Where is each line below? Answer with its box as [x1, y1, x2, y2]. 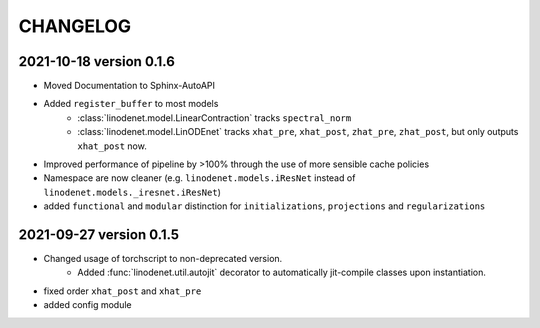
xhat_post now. [77, 140, 147, 152]
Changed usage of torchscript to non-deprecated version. [43, 253, 283, 265]
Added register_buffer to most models [43, 98, 219, 110]
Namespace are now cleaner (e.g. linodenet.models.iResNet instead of [43, 172, 356, 184]
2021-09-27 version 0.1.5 [18, 226, 180, 243]
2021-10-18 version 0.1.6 [18, 53, 175, 70]
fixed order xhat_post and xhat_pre [43, 285, 202, 297]
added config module [43, 299, 132, 311]
